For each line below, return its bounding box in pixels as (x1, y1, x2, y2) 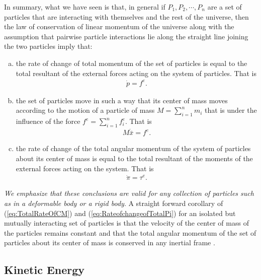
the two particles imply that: (4, 41, 93, 51)
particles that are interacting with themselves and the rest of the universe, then (4, 11, 249, 22)
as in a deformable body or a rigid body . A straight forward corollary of (4, 197, 223, 208)
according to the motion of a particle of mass (16, 105, 155, 115)
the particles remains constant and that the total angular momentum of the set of (4, 227, 256, 238)
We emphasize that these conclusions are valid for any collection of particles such (4, 188, 254, 198)
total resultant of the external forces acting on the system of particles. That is (16, 67, 256, 78)
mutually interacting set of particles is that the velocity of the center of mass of (4, 218, 249, 228)
